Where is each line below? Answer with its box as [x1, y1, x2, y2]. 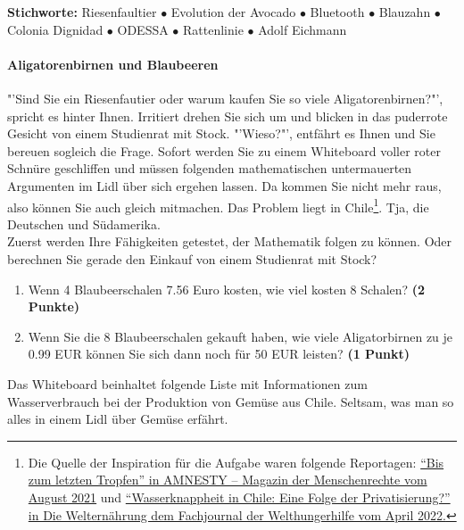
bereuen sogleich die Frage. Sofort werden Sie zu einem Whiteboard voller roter [7, 141, 441, 160]
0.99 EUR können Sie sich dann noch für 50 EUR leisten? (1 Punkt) [28, 344, 410, 363]
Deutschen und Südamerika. [7, 214, 161, 233]
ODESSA [117, 20, 169, 38]
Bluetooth [310, 3, 365, 21]
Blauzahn [378, 3, 431, 21]
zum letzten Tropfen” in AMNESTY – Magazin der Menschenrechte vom [28, 470, 427, 489]
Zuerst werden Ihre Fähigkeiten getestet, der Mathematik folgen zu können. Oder [7, 232, 452, 251]
